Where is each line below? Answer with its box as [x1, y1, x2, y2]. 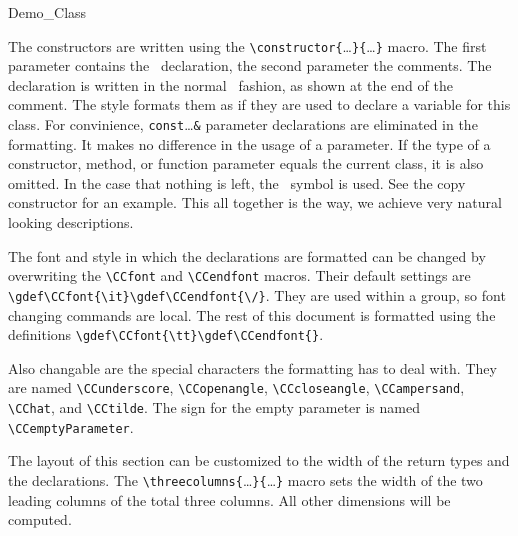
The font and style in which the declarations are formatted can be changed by [8, 245, 486, 266]
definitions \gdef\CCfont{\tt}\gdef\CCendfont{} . [8, 324, 324, 345]
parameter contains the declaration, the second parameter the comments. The [8, 55, 492, 76]
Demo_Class [8, 2, 87, 22]
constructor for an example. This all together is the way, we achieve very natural [8, 192, 502, 213]
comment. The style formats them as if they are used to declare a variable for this [8, 94, 511, 115]
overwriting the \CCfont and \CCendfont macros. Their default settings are [8, 265, 471, 286]
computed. [8, 509, 72, 530]
